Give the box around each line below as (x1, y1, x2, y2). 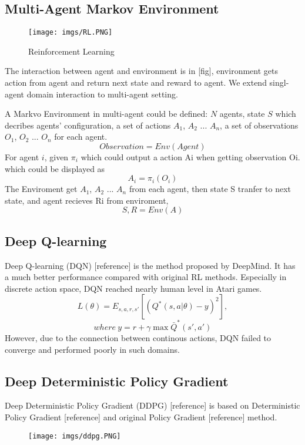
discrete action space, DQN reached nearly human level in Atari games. (5, 282, 262, 294)
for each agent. (54, 130, 108, 143)
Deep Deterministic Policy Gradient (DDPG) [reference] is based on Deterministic (5, 399, 300, 412)
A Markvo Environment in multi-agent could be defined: (5, 107, 208, 120)
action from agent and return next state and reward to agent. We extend (5, 76, 267, 89)
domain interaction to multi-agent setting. (26, 87, 178, 100)
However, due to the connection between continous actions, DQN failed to (5, 332, 272, 344)
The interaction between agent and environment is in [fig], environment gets (5, 65, 278, 77)
